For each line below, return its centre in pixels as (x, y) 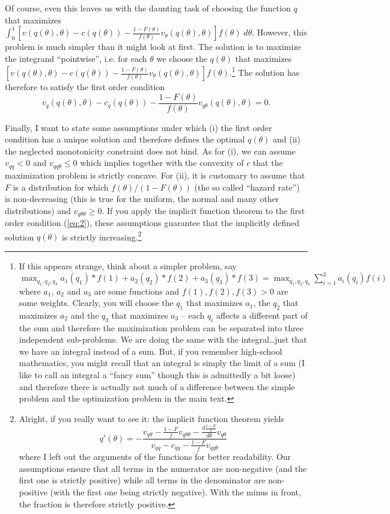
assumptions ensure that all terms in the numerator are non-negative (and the (163, 468)
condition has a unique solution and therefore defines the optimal (125, 139)
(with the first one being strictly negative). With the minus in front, (175, 492)
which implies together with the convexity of (162, 163)
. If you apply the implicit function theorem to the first (203, 210)
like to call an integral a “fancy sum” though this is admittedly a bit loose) (157, 375)
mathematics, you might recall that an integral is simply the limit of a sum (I (162, 363)
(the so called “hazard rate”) (247, 187)
